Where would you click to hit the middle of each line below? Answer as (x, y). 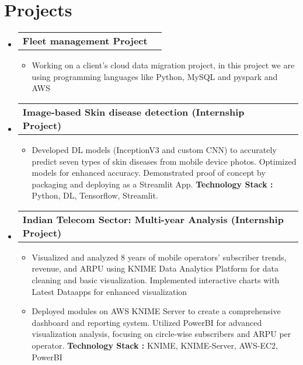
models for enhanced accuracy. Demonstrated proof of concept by (149, 173)
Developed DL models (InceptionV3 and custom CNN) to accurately (154, 149)
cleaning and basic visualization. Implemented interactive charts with (156, 280)
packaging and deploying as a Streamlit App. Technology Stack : (152, 184)
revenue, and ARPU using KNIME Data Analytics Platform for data (155, 268)
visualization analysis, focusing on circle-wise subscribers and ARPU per (161, 334)
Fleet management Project (85, 41)
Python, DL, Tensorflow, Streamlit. (95, 195)
